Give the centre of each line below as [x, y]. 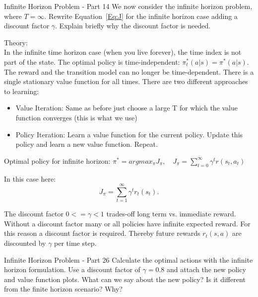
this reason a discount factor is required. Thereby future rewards [102, 233]
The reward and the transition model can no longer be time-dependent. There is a [129, 71]
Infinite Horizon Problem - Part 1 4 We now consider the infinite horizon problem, [128, 6]
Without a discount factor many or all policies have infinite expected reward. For [127, 223]
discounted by [25, 243]
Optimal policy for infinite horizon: [57, 160]
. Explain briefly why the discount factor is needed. [133, 26]
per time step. [75, 243]
